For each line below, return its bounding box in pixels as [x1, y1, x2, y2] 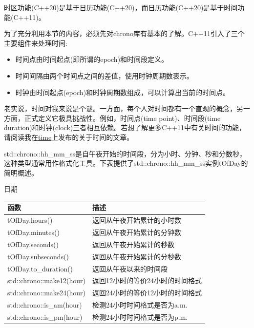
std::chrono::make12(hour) [7, 275, 86, 286]
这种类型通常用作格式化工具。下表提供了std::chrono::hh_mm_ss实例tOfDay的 [4, 158, 248, 168]
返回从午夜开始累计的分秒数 [92, 251, 182, 261]
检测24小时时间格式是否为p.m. [92, 312, 188, 322]
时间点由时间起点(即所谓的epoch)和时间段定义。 [15, 54, 169, 64]
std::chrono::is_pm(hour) [7, 312, 83, 322]
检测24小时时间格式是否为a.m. [92, 300, 188, 310]
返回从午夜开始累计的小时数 [92, 215, 182, 225]
